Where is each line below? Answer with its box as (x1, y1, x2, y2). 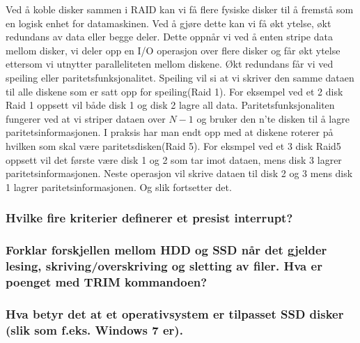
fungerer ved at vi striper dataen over (6, 111, 166, 125)
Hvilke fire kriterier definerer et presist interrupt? (6, 209, 293, 227)
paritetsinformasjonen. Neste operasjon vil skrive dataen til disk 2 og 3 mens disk (6, 166, 353, 181)
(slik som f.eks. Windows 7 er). (6, 321, 183, 338)
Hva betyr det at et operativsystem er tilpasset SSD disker (6, 305, 344, 322)
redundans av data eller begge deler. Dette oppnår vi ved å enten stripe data (6, 29, 333, 44)
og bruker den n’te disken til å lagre (196, 111, 350, 125)
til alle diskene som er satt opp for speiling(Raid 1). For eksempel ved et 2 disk (6, 84, 343, 98)
